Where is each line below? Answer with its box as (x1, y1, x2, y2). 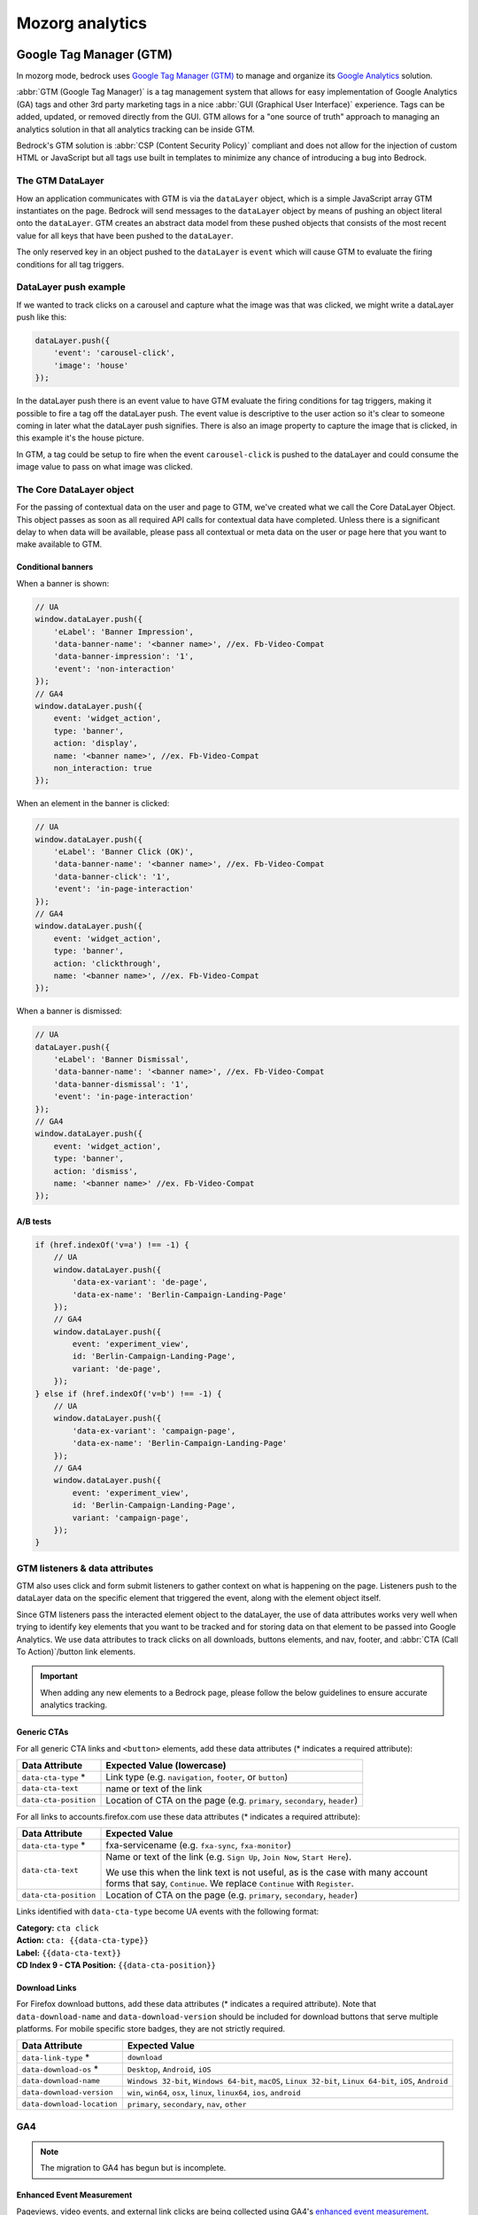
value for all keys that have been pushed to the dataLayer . (16, 230, 234, 241)
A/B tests (16, 1216, 52, 1226)
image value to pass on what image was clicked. (16, 462, 194, 472)
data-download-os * (21, 2063, 99, 2075)
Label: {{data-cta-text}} (16, 1947, 121, 1958)
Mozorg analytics (16, 13, 148, 33)
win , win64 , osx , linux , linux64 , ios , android (127, 2087, 301, 2099)
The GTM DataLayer (16, 175, 104, 187)
